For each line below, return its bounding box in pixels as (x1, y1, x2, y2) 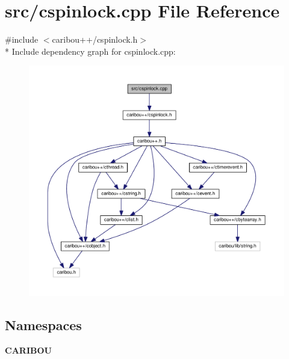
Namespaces (5, 316, 82, 334)
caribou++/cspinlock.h (52, 33, 138, 46)
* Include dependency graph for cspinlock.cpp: (5, 44, 176, 57)
